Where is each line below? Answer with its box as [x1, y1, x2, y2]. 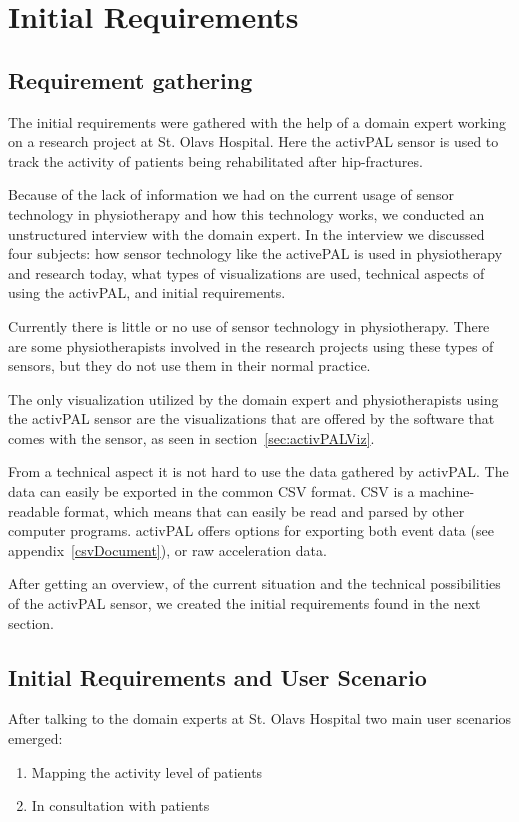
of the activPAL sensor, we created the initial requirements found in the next [8, 593, 481, 614]
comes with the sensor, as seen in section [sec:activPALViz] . [8, 427, 375, 448]
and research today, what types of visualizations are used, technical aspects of [8, 262, 485, 283]
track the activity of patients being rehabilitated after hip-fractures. [8, 150, 423, 171]
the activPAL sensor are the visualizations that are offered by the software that [8, 408, 495, 429]
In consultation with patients [31, 795, 210, 816]
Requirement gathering [8, 64, 253, 95]
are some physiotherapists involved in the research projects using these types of [8, 335, 494, 356]
